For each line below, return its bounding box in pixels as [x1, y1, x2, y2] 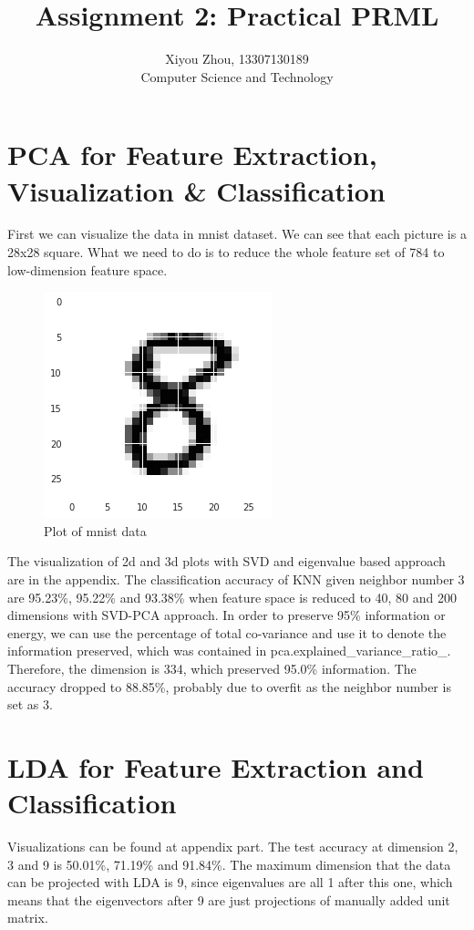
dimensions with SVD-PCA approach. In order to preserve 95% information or [7, 605, 446, 625]
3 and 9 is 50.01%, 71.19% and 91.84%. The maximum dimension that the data [7, 854, 451, 873]
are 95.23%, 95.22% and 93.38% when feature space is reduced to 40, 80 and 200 [7, 587, 457, 606]
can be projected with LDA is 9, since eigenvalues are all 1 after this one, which [7, 873, 453, 892]
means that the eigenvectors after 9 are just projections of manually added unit [7, 890, 450, 909]
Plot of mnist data [44, 521, 147, 540]
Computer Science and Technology [140, 67, 334, 86]
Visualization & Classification [7, 171, 386, 209]
